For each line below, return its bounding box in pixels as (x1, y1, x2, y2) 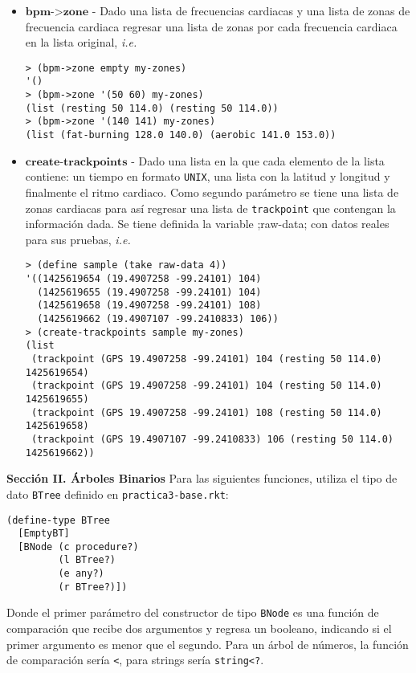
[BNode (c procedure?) (18, 540, 139, 553)
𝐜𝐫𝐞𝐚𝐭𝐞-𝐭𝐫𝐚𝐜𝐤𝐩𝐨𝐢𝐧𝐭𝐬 (25, 156, 128, 168)
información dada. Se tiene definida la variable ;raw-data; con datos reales (25, 215, 389, 232)
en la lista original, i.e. (25, 34, 137, 51)
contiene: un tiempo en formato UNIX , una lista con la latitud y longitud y (25, 168, 390, 185)
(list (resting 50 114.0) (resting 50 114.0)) (25, 102, 279, 114)
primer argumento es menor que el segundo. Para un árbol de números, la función (6, 635, 409, 652)
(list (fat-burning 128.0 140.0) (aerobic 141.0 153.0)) (25, 129, 336, 141)
